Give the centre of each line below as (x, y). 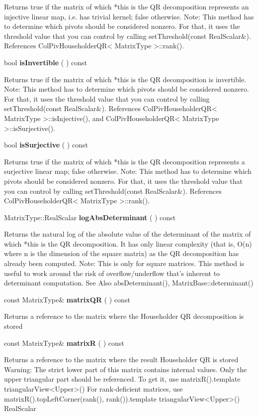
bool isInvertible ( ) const (45, 62)
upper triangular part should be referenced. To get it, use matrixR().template (122, 379)
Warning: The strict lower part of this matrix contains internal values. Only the (126, 369)
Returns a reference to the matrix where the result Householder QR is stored (121, 359)
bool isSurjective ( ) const (46, 145)
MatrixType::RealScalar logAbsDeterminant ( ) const (90, 217)
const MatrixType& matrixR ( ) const (64, 343)
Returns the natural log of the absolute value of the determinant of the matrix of (128, 234)
